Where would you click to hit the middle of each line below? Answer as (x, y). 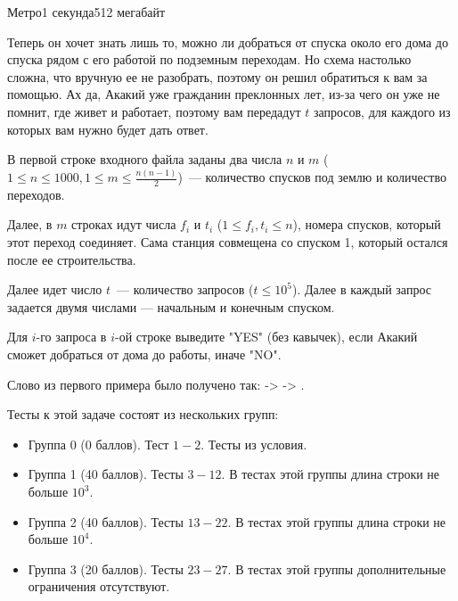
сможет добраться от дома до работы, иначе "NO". (144, 354)
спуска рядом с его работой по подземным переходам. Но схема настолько (209, 59)
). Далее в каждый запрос (361, 289)
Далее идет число (55, 289)
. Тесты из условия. (254, 444)
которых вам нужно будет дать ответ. (108, 129)
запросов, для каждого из (382, 111)
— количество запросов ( (185, 289)
